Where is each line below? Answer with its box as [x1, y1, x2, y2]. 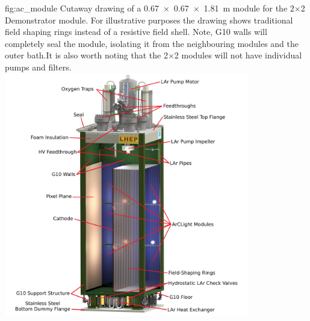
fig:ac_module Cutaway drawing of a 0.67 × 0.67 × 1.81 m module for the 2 [5, 2, 294, 14]
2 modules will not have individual [174, 49, 302, 61]
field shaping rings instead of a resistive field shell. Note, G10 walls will [5, 25, 267, 38]
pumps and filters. [5, 60, 72, 73]
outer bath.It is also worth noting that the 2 [5, 49, 168, 61]
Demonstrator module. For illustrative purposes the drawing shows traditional [5, 13, 293, 26]
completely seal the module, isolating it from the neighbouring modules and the [5, 37, 299, 49]
